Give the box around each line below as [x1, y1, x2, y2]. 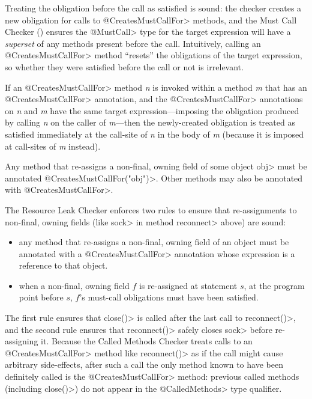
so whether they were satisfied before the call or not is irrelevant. [5, 60, 244, 73]
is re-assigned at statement [139, 279, 238, 291]
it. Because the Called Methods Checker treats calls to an [41, 335, 253, 347]
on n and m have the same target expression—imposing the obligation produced [5, 104, 299, 117]
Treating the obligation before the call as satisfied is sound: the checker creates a [5, 2, 302, 14]
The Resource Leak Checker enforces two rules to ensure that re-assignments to [5, 203, 297, 216]
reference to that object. [19, 259, 108, 272]
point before [19, 291, 64, 303]
